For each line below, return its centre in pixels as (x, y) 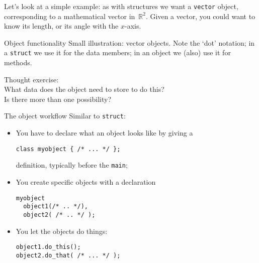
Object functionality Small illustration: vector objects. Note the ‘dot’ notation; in (129, 42)
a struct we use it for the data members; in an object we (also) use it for (117, 52)
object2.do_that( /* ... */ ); (68, 255)
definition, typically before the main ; (72, 165)
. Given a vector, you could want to (201, 16)
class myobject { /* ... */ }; (68, 149)
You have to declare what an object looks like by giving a (104, 133)
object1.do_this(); (48, 247)
